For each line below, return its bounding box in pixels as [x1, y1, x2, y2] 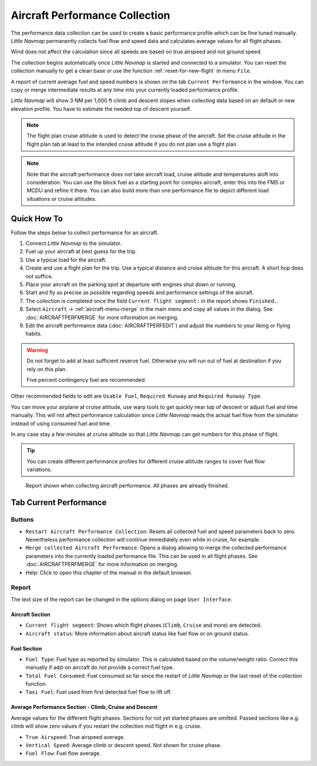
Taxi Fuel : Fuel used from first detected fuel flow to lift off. [25, 688, 173, 696]
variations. [26, 466, 52, 473]
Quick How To [11, 213, 63, 223]
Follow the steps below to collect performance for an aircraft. [11, 229, 159, 236]
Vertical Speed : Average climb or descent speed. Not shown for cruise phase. [25, 742, 222, 749]
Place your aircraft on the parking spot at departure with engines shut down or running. [25, 281, 237, 288]
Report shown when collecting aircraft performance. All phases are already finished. [25, 482, 230, 489]
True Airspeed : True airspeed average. [25, 733, 126, 740]
